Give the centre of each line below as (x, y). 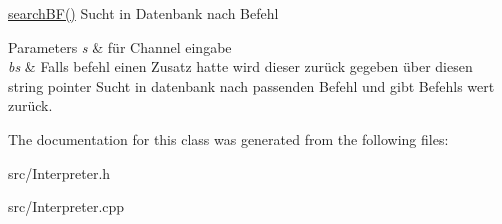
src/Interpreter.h (59, 172)
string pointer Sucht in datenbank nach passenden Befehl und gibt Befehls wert (251, 85)
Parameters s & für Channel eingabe (120, 46)
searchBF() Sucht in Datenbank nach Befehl (143, 13)
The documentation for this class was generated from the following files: (228, 138)
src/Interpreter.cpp (66, 206)
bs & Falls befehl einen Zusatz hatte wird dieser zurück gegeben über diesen (240, 66)
